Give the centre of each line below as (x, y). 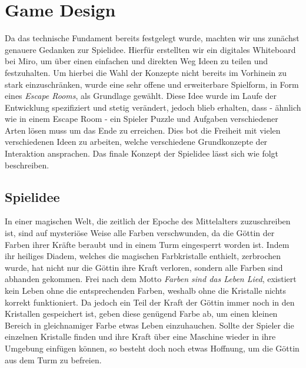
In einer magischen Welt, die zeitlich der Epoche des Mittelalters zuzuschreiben (148, 221)
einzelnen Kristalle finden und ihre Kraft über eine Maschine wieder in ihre (140, 336)
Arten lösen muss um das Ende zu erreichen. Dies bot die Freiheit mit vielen (143, 130)
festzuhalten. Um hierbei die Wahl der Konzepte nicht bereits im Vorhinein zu (146, 72)
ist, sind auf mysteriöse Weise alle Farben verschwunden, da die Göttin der (140, 233)
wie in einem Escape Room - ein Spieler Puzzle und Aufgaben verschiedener (142, 119)
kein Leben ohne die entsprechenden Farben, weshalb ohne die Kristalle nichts (145, 291)
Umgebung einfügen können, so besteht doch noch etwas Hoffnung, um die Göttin (152, 348)
